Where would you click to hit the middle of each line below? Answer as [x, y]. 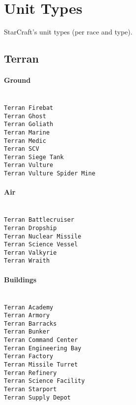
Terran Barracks [30, 323]
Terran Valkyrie [30, 253]
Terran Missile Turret [41, 365]
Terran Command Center [41, 340]
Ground [17, 80]
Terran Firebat [29, 108]
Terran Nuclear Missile [43, 236]
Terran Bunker [27, 332]
